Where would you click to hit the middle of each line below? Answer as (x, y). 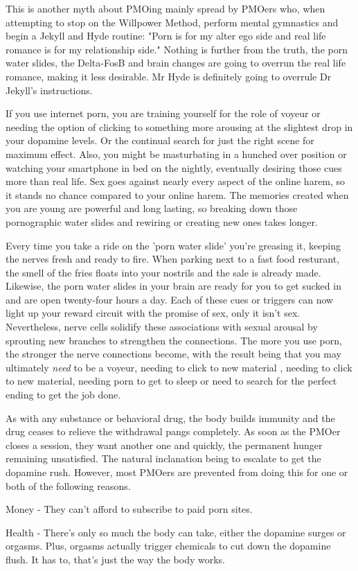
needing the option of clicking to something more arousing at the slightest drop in (179, 126)
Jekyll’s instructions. (49, 90)
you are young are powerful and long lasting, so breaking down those (152, 208)
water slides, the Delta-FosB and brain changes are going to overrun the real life (176, 63)
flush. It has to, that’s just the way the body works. (115, 559)
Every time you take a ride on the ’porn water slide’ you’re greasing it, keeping (173, 245)
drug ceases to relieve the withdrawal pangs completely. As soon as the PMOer (173, 431)
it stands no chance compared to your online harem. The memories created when (177, 194)
